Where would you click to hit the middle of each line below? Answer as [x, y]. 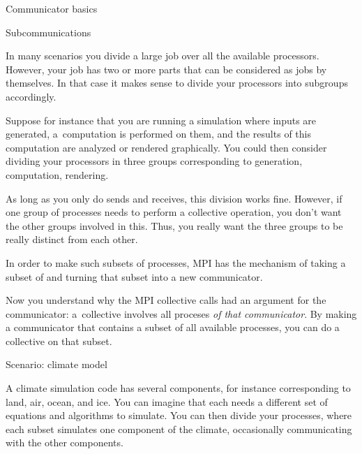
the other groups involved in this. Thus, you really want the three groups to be [174, 225]
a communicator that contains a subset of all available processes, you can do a [173, 327]
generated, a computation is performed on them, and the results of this [158, 134]
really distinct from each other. [72, 239]
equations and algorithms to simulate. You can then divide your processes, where [179, 415]
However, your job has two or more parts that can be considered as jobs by [166, 69]
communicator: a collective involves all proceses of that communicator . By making [181, 313]
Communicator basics [52, 8]
